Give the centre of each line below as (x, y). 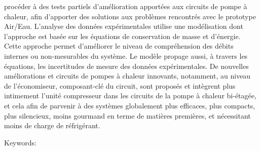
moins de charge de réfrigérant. (52, 125)
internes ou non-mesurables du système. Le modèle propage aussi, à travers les (126, 55)
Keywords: (20, 142)
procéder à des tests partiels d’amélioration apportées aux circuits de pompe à (126, 6)
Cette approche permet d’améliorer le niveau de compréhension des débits (119, 46)
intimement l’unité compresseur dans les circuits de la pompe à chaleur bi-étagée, (130, 96)
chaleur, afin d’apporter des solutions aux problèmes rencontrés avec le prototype (130, 16)
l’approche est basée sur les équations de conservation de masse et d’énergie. (122, 36)
